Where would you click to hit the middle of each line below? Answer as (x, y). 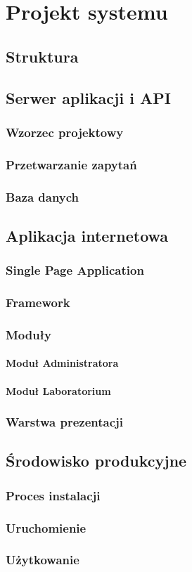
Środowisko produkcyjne (96, 461)
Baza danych (43, 196)
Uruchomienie (46, 527)
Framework (38, 303)
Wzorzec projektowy (65, 132)
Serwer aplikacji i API (88, 97)
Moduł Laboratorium (58, 390)
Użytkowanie (43, 560)
